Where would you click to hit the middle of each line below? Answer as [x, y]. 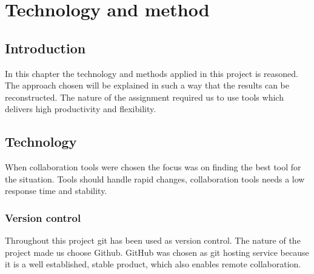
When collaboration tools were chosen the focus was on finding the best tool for [153, 167]
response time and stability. [56, 191]
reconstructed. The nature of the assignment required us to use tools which [144, 97]
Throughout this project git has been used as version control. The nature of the [153, 240]
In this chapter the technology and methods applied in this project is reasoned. [152, 73]
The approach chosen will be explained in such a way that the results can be [147, 85]
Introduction [45, 48]
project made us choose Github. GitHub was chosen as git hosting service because [157, 252]
